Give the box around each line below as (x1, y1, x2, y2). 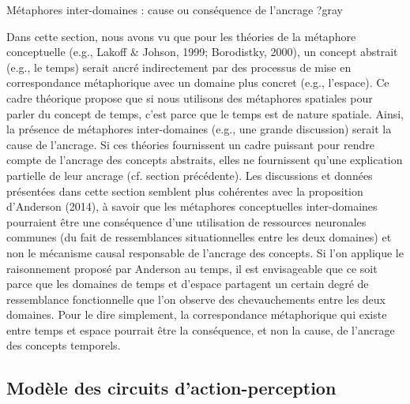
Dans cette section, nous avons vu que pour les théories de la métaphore (6, 28, 356, 44)
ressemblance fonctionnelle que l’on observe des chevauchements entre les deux (6, 290, 386, 307)
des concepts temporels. (6, 337, 121, 353)
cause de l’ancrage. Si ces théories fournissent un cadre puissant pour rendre (6, 136, 374, 152)
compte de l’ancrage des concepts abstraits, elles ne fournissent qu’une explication (6, 151, 403, 168)
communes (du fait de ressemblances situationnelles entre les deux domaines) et (6, 229, 392, 245)
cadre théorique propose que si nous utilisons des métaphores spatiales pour (6, 89, 373, 106)
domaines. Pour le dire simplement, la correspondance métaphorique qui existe (6, 306, 387, 323)
